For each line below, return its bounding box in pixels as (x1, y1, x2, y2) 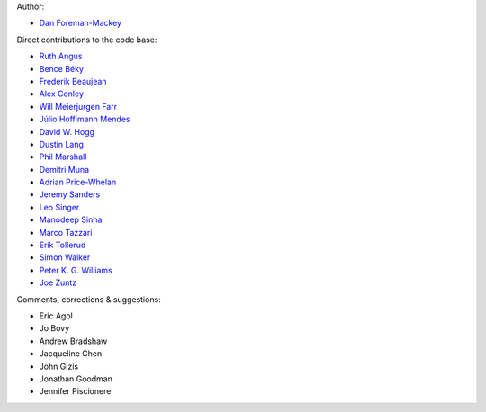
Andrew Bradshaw (39, 336, 108, 346)
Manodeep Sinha (39, 214, 103, 225)
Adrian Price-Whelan (39, 176, 117, 188)
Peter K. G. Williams (39, 264, 112, 275)
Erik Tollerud (39, 239, 86, 251)
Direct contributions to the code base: (16, 34, 157, 45)
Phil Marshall (39, 151, 87, 162)
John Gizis (39, 361, 79, 372)
